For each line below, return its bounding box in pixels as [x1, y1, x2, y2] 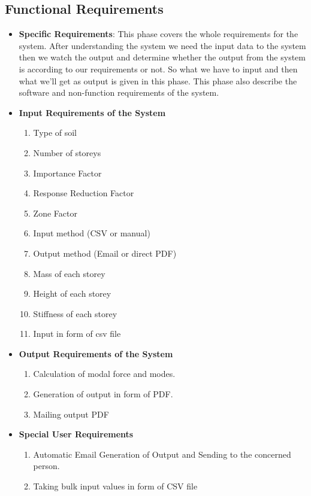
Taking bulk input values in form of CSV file [33, 480, 198, 492]
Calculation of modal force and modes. [33, 367, 176, 380]
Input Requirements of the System [19, 106, 166, 118]
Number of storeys [33, 146, 101, 159]
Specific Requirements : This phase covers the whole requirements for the [19, 28, 298, 40]
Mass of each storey [33, 267, 105, 279]
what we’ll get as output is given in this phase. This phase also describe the [19, 74, 297, 87]
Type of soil [33, 126, 77, 139]
